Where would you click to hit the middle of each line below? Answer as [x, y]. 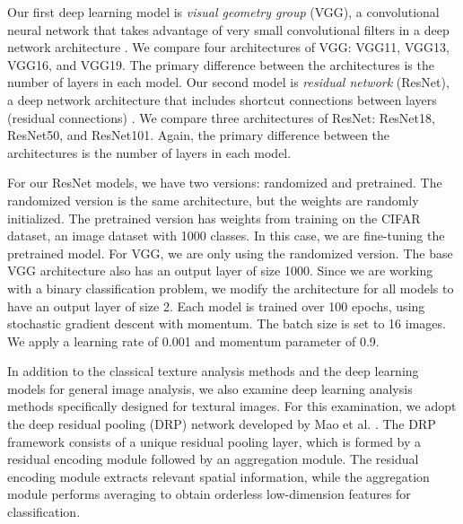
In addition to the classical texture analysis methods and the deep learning [213, 371]
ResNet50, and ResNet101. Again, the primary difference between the [199, 135]
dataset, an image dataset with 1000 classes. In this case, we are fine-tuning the [226, 236]
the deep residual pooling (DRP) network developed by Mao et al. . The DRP [222, 424]
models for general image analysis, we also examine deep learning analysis [210, 388]
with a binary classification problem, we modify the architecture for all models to [231, 288]
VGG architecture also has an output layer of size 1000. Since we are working [220, 271]
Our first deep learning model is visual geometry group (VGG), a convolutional [223, 12]
